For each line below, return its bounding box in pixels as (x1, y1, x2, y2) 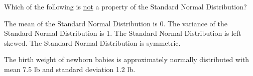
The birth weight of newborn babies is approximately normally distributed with (4, 54, 249, 65)
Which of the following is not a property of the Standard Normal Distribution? (4, 1, 247, 11)
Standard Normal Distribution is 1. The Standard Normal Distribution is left (4, 28, 241, 38)
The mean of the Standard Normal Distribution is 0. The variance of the (4, 18, 228, 28)
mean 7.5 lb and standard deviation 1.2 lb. (4, 64, 136, 74)
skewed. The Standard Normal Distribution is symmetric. (4, 37, 181, 48)
